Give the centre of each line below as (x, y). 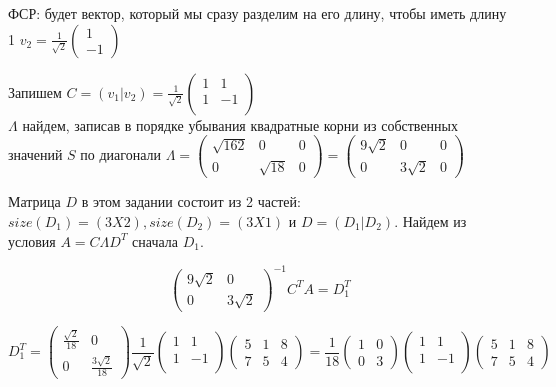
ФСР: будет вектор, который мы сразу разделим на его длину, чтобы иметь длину (257, 13)
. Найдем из (430, 221)
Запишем (35, 91)
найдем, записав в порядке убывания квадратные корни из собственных (240, 124)
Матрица (34, 201)
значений (35, 154)
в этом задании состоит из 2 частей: (191, 201)
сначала (155, 240)
